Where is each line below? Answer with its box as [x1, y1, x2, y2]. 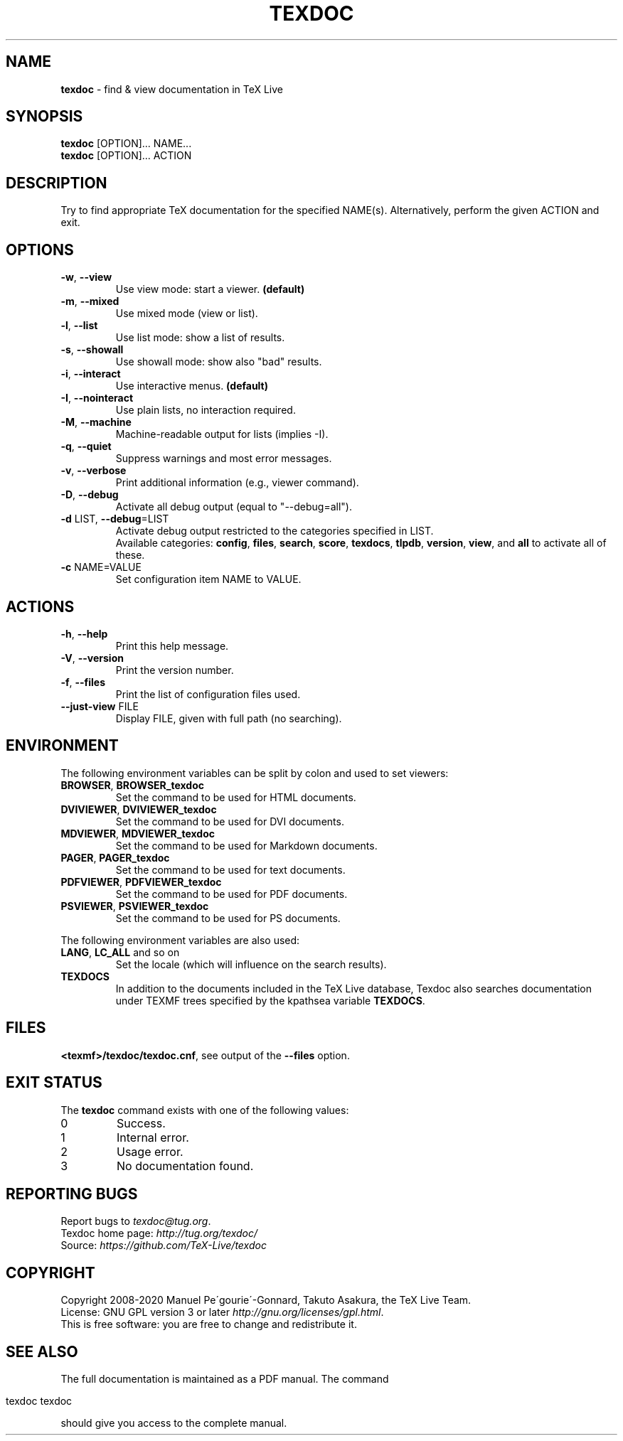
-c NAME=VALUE [60, 561, 142, 574]
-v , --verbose [60, 464, 127, 477]
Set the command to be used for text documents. [115, 863, 346, 876]
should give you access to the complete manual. [60, 1417, 287, 1430]
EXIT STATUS [6, 1073, 102, 1092]
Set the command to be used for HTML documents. [115, 791, 356, 803]
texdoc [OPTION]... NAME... [60, 137, 192, 150]
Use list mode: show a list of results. [115, 331, 285, 344]
